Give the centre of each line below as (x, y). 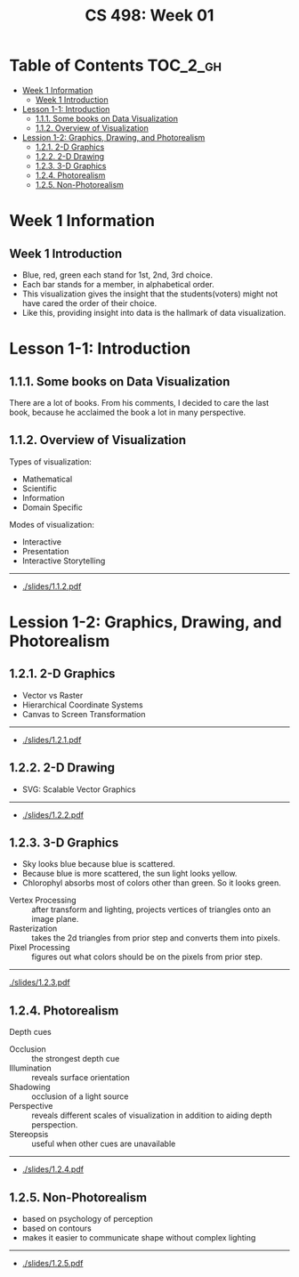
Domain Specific (52, 507)
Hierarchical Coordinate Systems (83, 705)
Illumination (30, 1068)
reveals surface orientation (81, 1078)
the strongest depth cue (76, 1059)
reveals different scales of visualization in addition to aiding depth (152, 1115)
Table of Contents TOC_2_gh (116, 65)
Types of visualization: (50, 461)
